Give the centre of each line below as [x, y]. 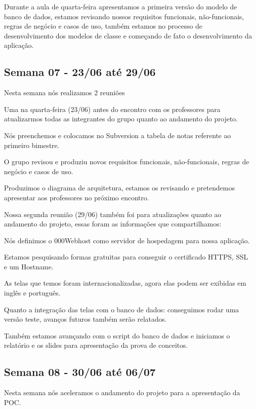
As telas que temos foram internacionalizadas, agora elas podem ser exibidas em [125, 283]
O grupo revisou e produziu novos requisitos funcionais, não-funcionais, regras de [127, 162]
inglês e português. [32, 293]
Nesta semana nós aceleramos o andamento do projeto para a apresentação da [122, 392]
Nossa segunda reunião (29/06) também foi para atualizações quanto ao [113, 214]
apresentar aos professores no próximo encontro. [77, 197]
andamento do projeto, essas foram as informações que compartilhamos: [113, 224]
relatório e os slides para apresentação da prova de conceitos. [96, 345]
